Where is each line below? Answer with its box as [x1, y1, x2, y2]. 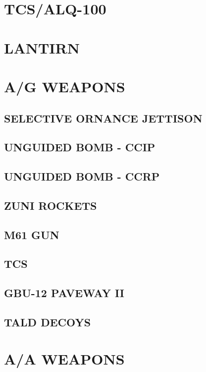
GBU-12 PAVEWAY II [4, 285, 124, 301]
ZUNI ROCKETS [4, 197, 97, 213]
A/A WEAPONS [4, 348, 125, 369]
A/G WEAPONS [4, 76, 125, 96]
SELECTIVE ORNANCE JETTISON [4, 110, 203, 125]
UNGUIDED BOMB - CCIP [4, 139, 155, 155]
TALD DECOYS [4, 314, 91, 329]
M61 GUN [4, 227, 59, 242]
